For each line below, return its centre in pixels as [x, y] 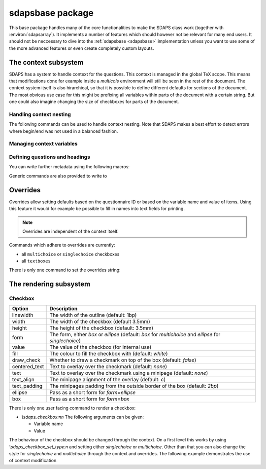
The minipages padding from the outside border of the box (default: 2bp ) [134, 386]
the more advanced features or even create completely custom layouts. [82, 48]
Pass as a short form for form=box [89, 398]
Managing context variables [43, 144]
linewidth [23, 315]
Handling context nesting [40, 114]
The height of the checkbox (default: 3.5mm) [101, 328]
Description [64, 308]
